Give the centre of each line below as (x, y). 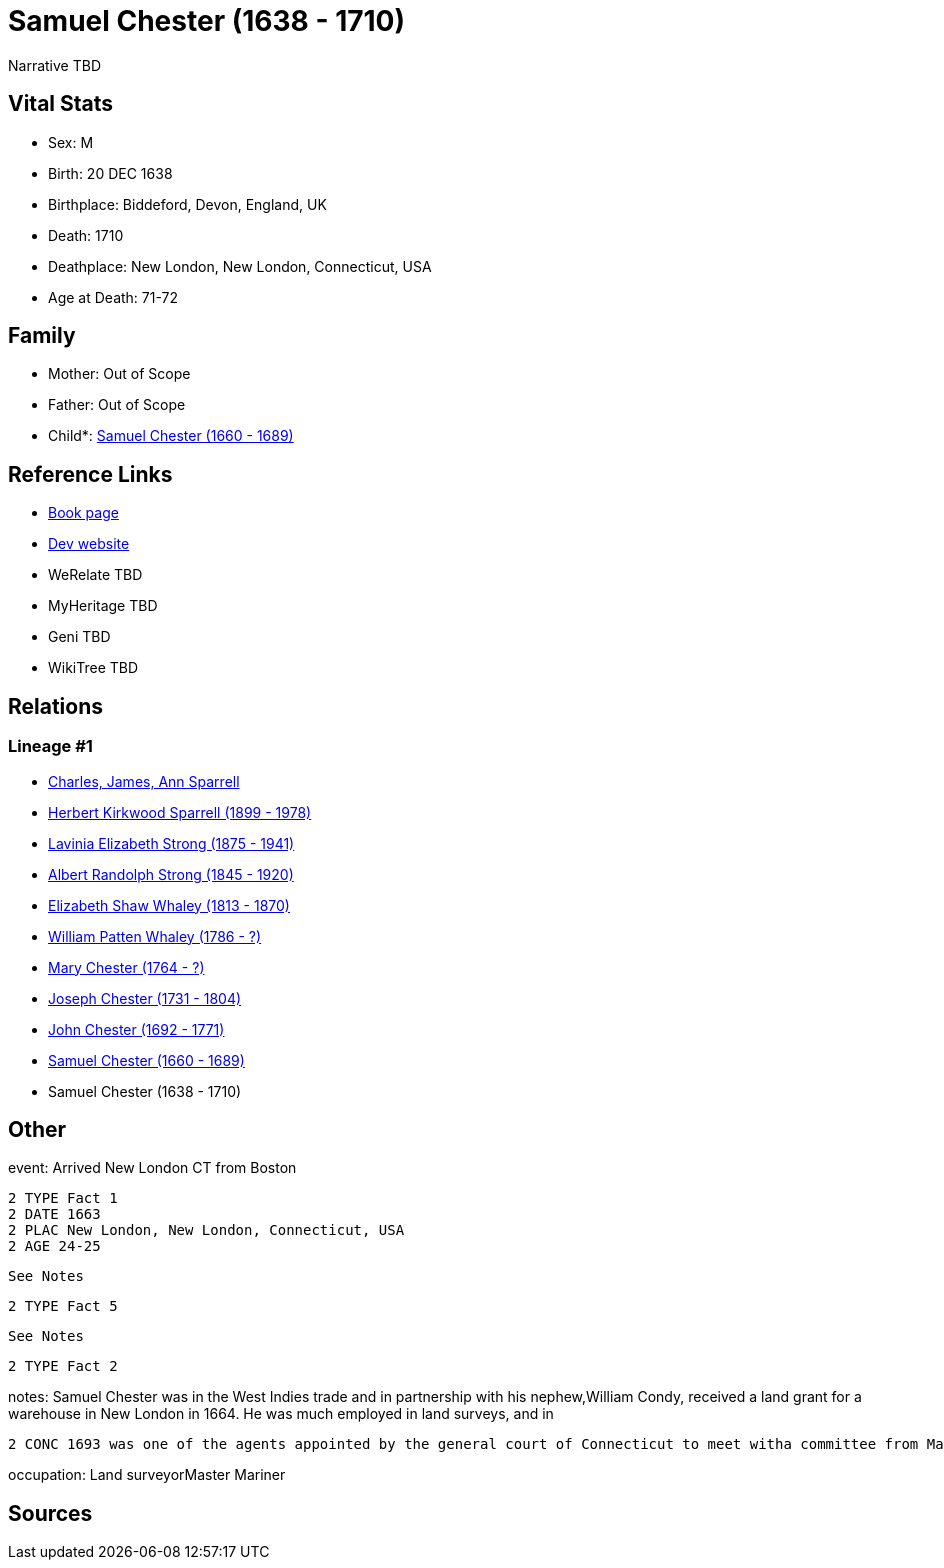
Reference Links (90, 474)
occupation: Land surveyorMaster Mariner (147, 1475)
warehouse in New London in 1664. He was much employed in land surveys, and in (281, 1414)
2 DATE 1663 (54, 1214)
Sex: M (71, 142)
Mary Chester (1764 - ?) (126, 967)
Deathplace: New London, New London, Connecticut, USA (240, 266)
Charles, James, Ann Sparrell (144, 781)
